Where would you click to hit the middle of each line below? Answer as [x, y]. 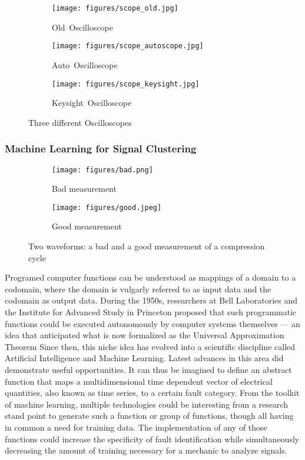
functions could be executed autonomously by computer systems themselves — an [152, 323]
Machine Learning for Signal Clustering [101, 149]
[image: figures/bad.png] [102, 170]
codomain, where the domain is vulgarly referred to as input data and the [138, 289]
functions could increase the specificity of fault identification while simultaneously [152, 439]
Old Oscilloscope [82, 27]
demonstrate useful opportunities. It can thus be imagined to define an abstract [148, 369]
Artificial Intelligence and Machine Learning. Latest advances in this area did [144, 358]
